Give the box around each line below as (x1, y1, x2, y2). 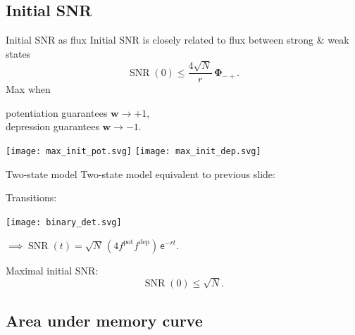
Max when (6, 82, 51, 96)
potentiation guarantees (6, 105, 108, 120)
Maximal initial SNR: (6, 263, 99, 277)
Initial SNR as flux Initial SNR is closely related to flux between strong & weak (6, 32, 349, 47)
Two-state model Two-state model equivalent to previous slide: (6, 166, 275, 181)
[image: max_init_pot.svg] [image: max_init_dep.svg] (6, 146, 261, 157)
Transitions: (6, 190, 57, 205)
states (6, 46, 31, 61)
